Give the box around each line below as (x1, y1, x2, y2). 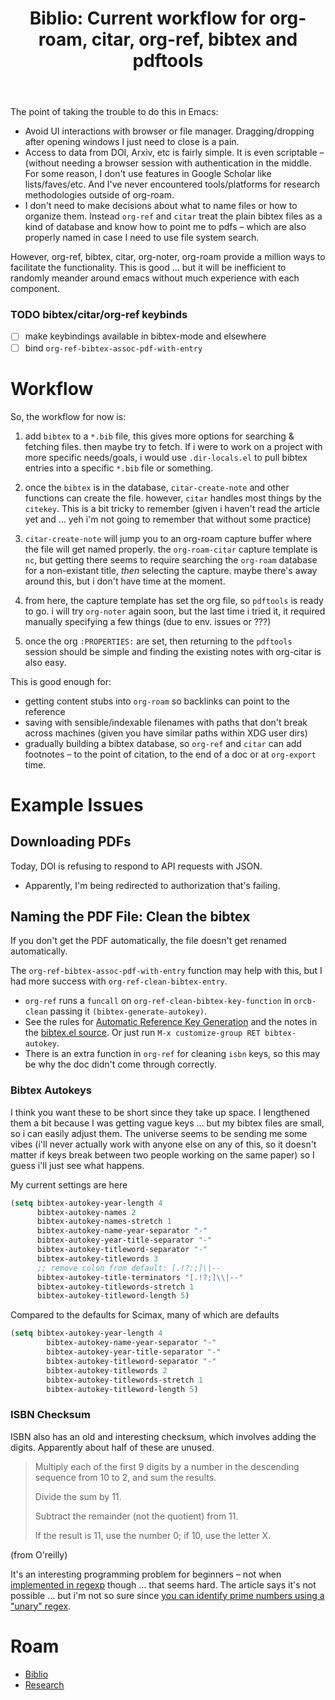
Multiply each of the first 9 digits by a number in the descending (34, 1460, 300, 1472)
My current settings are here (10, 1178, 128, 1191)
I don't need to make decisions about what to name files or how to (24, 200, 298, 212)
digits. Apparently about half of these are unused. (10, 1441, 215, 1453)
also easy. (24, 656, 67, 668)
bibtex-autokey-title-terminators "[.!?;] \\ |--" (36, 1272, 244, 1282)
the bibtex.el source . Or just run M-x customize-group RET (24, 1027, 261, 1039)
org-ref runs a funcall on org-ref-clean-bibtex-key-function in (24, 995, 292, 1007)
